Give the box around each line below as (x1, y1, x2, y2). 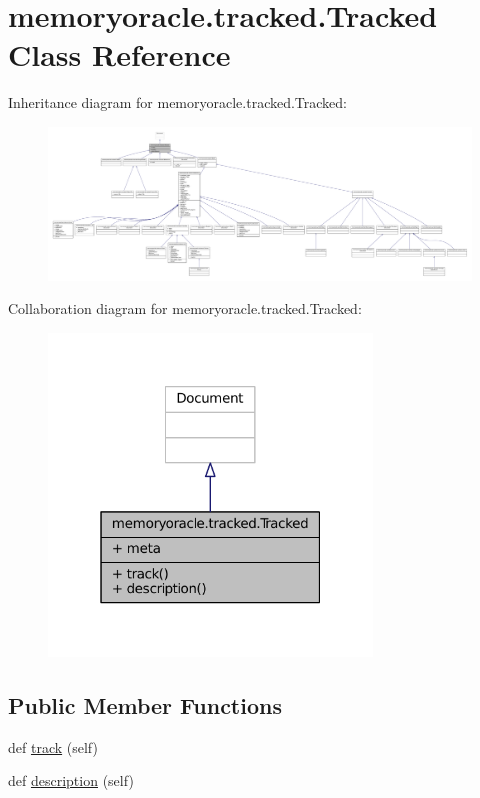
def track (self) (8, 736, 98, 757)
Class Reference (8, 34, 231, 75)
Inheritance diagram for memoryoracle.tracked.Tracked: (8, 92, 347, 113)
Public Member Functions (8, 689, 282, 720)
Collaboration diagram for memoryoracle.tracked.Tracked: (8, 298, 362, 319)
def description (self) (8, 770, 134, 791)
